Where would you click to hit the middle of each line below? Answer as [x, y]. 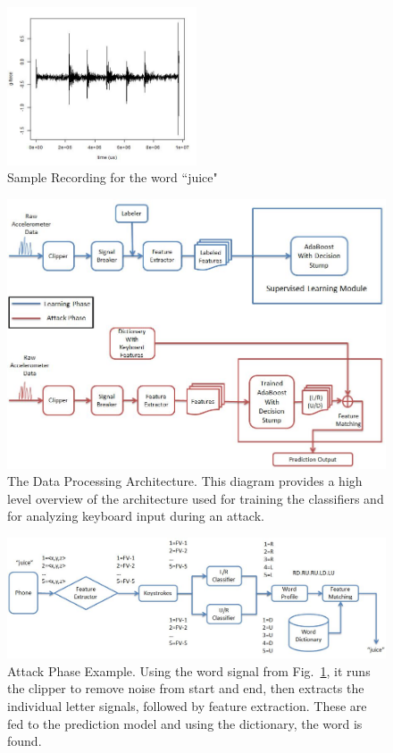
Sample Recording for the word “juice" [113, 177]
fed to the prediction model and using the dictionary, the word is [185, 723]
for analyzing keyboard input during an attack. [136, 516]
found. [25, 741]
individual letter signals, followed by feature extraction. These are [187, 706]
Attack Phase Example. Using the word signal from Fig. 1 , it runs [189, 670]
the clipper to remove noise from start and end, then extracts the [186, 688]
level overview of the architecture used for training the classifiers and [196, 498]
